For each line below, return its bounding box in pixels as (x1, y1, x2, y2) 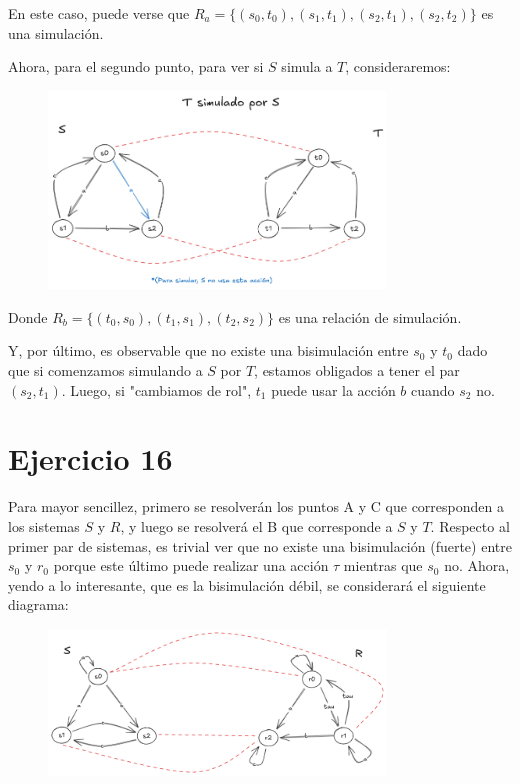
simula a (281, 56, 333, 77)
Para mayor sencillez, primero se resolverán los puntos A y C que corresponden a (8, 496, 504, 517)
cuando (411, 379, 455, 400)
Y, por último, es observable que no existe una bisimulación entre (8, 340, 409, 361)
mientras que (343, 555, 423, 576)
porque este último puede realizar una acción (53, 555, 329, 576)
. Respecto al (430, 515, 510, 536)
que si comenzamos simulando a (8, 360, 203, 381)
